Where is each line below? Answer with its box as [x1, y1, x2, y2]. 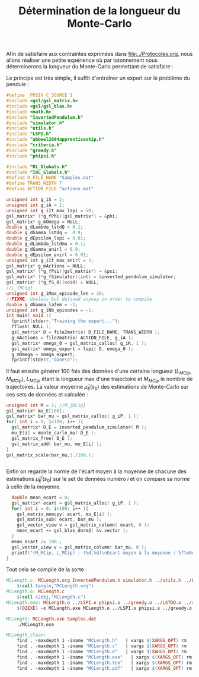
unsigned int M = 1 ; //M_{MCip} [6, 402, 86, 408]
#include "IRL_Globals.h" [6, 169, 70, 175]
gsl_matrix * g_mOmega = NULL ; [6, 219, 81, 225]
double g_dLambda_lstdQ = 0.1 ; [6, 224, 84, 230]
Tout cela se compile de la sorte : [6, 566, 87, 573]
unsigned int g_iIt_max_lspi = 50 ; [6, 207, 94, 213]
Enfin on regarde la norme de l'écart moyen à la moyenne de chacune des [6, 468, 187, 475]
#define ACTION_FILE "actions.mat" [6, 186, 94, 192]
